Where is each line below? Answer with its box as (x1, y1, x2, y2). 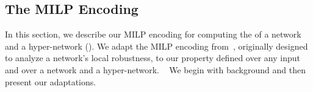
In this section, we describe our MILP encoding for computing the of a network (5, 28, 301, 41)
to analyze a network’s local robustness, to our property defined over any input (5, 51, 300, 64)
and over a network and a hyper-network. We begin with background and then (5, 63, 306, 76)
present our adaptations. (5, 75, 96, 88)
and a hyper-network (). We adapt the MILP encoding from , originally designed (5, 39, 308, 52)
